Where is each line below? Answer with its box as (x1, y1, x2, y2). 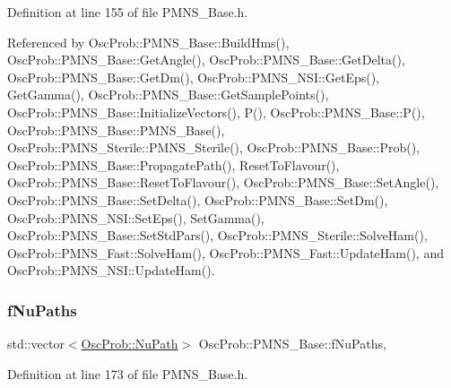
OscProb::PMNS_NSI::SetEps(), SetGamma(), (7, 208, 265, 227)
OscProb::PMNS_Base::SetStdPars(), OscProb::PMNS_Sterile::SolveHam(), (7, 226, 428, 245)
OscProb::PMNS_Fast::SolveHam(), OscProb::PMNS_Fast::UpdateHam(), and (7, 243, 444, 262)
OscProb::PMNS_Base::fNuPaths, (198, 334, 386, 353)
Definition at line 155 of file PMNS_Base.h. (7, 3, 248, 21)
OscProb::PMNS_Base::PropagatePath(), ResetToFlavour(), (7, 155, 340, 174)
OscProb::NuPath (81, 334, 178, 353)
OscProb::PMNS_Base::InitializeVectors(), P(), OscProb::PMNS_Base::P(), (7, 102, 425, 121)
